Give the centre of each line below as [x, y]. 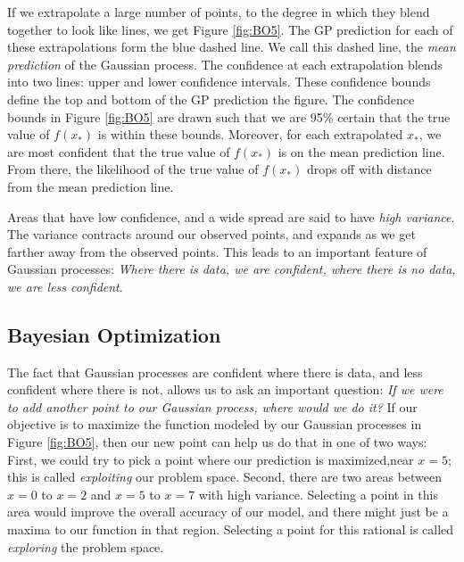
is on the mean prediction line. [361, 151]
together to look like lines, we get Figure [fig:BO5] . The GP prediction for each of [230, 29]
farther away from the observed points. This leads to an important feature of [217, 251]
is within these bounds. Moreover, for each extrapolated [250, 134]
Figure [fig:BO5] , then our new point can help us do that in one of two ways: [217, 442]
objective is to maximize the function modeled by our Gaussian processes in [215, 424]
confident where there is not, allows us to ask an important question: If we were [225, 389]
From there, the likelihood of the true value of [133, 169]
